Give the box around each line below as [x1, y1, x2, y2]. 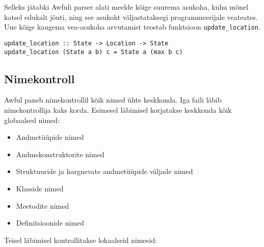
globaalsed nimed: [4, 114, 60, 125]
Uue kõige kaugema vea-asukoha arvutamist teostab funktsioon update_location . [4, 21, 260, 32]
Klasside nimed [16, 183, 64, 193]
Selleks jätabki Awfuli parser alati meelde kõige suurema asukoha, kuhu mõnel [4, 2, 248, 12]
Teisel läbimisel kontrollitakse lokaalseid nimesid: [4, 234, 157, 245]
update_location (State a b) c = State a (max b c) [4, 48, 183, 56]
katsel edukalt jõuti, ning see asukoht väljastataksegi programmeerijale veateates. [4, 11, 258, 22]
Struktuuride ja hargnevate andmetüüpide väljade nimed [16, 166, 193, 177]
